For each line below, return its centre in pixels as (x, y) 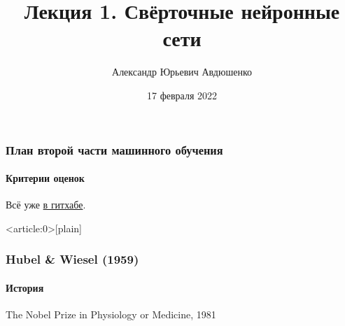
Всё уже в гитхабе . (46, 205)
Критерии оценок (45, 178)
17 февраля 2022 (182, 95)
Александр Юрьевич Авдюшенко (182, 72)
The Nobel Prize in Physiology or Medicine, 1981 (111, 314)
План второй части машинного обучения (114, 149)
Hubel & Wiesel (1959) (72, 259)
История (25, 287)
